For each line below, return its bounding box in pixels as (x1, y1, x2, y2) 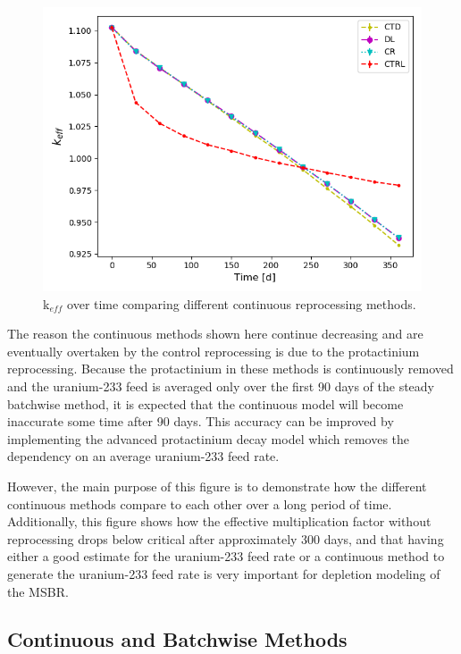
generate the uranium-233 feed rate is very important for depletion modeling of (7, 564, 440, 583)
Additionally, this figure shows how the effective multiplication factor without (7, 512, 432, 531)
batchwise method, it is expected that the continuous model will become (7, 394, 404, 413)
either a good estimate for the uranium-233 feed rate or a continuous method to (7, 547, 445, 566)
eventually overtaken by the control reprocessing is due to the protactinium (7, 341, 420, 360)
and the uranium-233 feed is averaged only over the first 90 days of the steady (7, 376, 435, 395)
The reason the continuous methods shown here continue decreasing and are (7, 324, 423, 343)
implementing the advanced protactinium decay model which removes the (7, 429, 410, 448)
